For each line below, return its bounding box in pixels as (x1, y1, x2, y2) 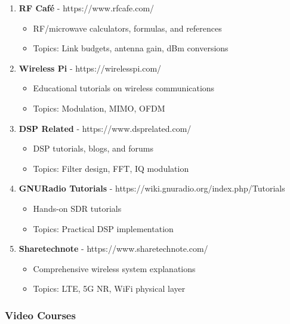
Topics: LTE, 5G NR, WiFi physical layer (33, 282, 186, 295)
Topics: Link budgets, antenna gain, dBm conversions (33, 42, 229, 54)
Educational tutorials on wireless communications (33, 82, 215, 94)
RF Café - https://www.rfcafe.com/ (18, 2, 155, 14)
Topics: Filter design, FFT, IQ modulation (33, 162, 189, 174)
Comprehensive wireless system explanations (33, 262, 196, 274)
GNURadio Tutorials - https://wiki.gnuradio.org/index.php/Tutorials (18, 182, 285, 195)
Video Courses (5, 307, 76, 322)
